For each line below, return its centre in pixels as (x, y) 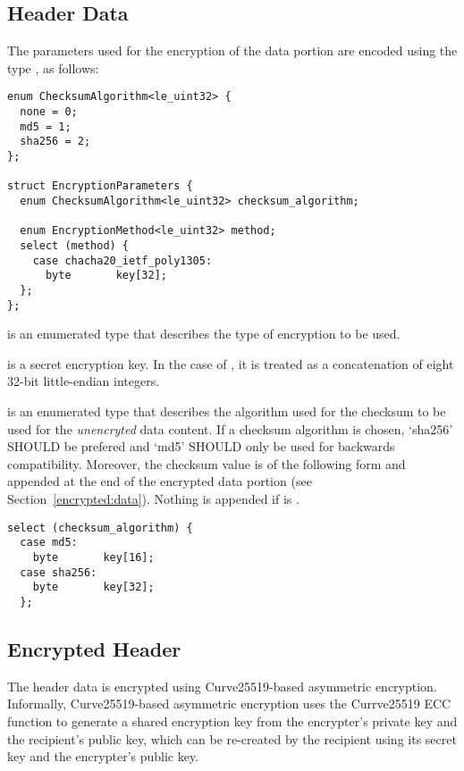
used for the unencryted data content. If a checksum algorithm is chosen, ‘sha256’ (230, 428)
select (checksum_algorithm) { (100, 528)
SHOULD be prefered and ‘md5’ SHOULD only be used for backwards (201, 446)
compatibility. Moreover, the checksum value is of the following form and (207, 463)
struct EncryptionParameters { (100, 186)
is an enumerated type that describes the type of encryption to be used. (204, 334)
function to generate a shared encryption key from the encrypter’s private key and (232, 721)
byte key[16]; (93, 557)
